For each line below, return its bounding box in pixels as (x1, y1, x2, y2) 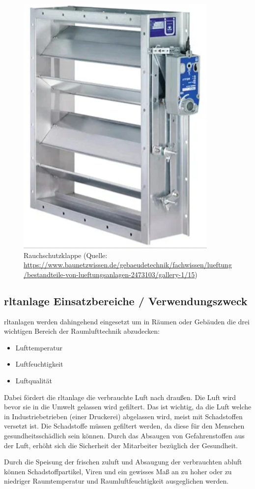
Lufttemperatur (15, 342, 62, 352)
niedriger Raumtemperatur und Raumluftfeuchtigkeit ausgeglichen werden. (4, 476, 229, 486)
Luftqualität (15, 375, 52, 385)
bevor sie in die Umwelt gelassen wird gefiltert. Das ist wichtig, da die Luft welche (4, 402, 252, 412)
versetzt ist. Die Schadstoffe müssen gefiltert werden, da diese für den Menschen (4, 421, 245, 431)
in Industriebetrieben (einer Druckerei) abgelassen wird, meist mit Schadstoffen (4, 411, 243, 421)
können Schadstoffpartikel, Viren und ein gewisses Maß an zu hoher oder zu (4, 466, 232, 476)
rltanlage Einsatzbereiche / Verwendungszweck (4, 293, 248, 308)
